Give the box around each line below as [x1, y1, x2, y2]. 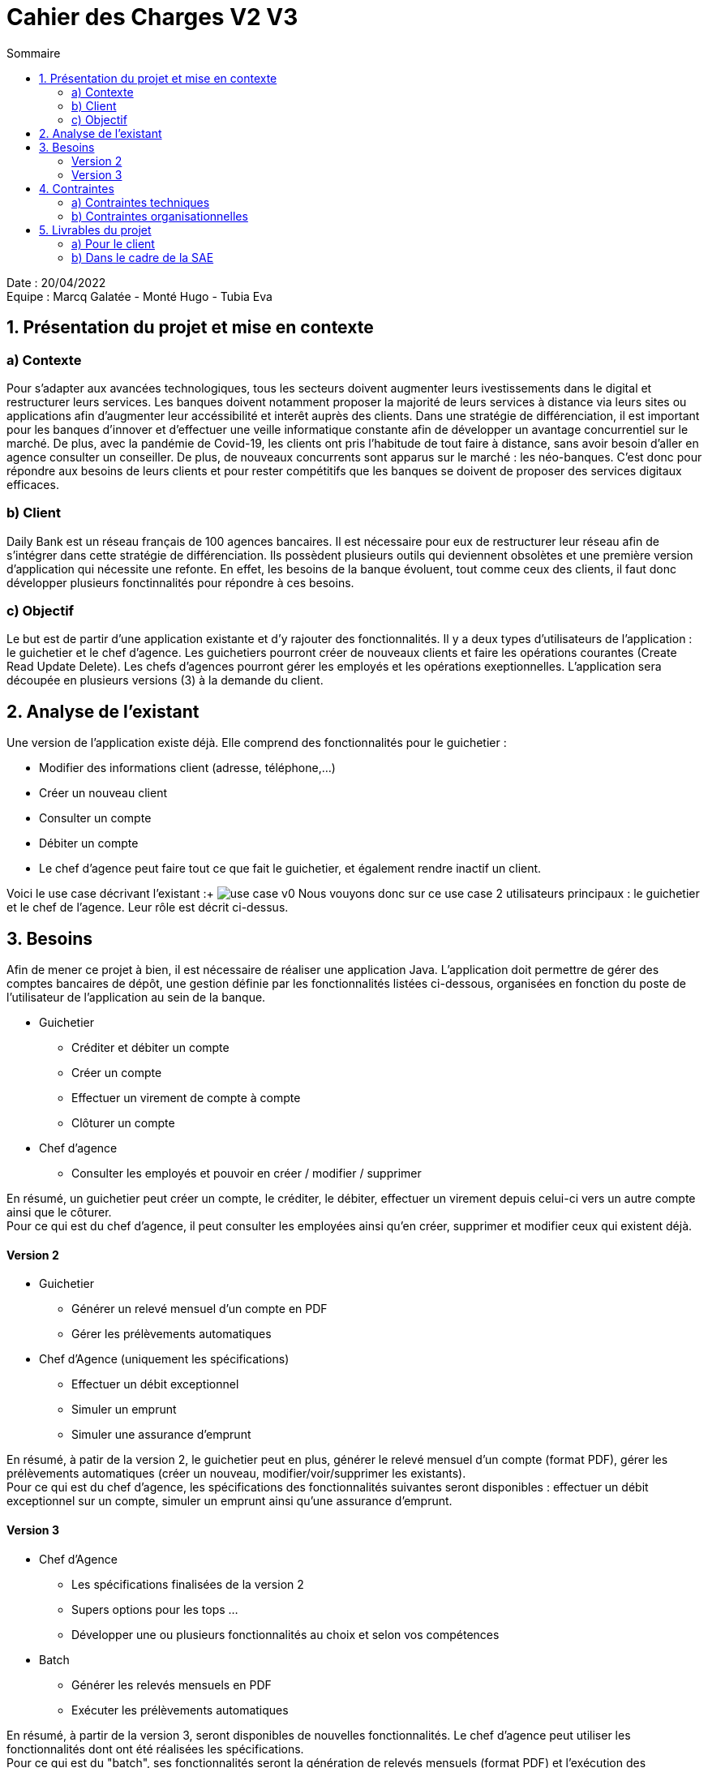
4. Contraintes [39, 181, 114, 195]
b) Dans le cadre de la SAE [71, 250, 214, 264]
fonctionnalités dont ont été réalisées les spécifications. [6, 1741, 304, 1756]
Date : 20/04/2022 [6, 275, 106, 290]
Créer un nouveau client [39, 786, 167, 800]
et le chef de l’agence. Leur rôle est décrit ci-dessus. [6, 900, 289, 915]
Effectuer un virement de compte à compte [71, 1091, 301, 1105]
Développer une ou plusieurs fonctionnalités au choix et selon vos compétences [71, 1627, 500, 1641]
